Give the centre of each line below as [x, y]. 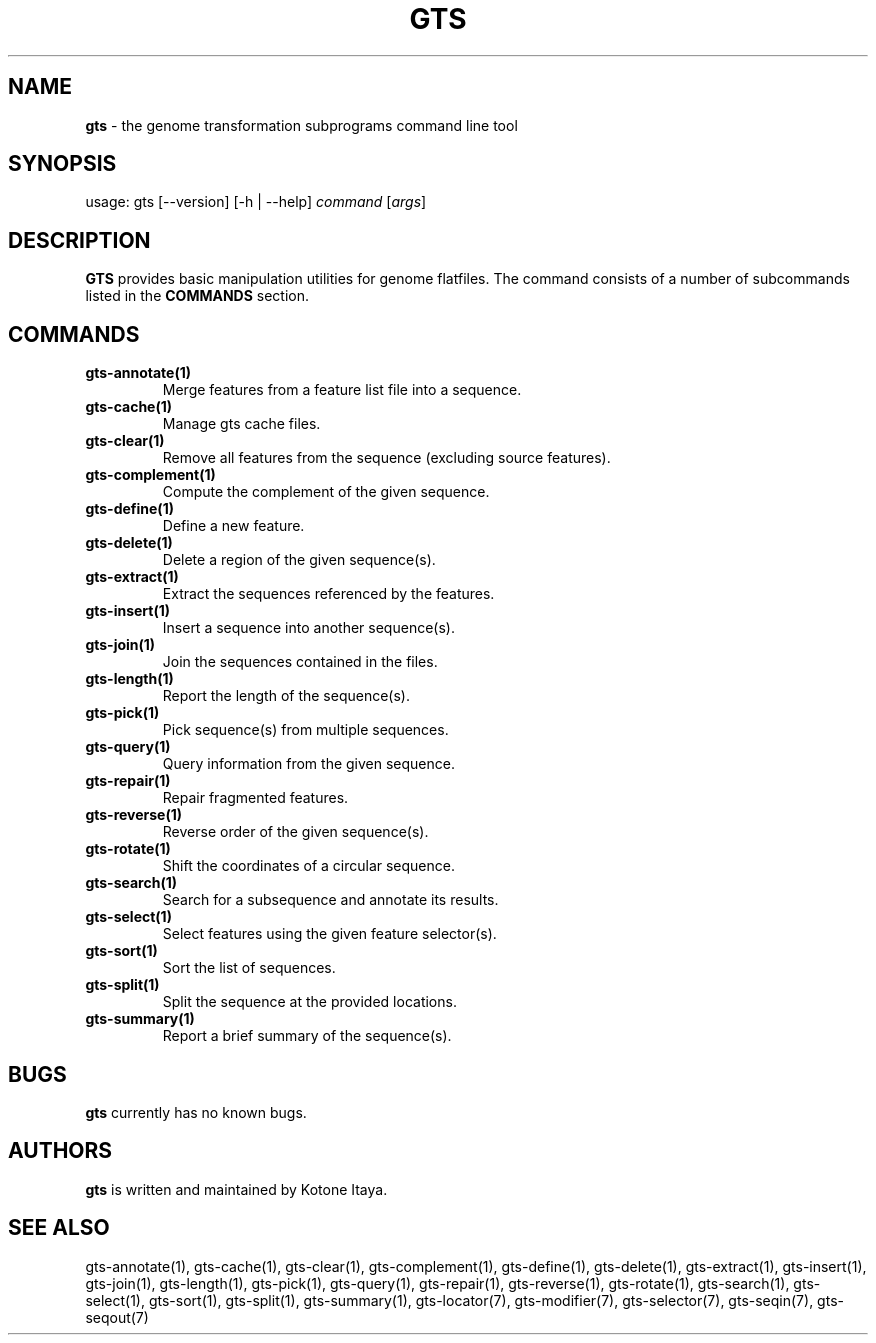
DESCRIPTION [79, 240]
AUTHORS [60, 1151]
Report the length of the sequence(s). [286, 696]
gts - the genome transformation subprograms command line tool [301, 125]
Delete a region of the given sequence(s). [299, 560]
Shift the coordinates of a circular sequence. [308, 866]
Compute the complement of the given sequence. [326, 492]
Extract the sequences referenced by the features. [328, 594]
